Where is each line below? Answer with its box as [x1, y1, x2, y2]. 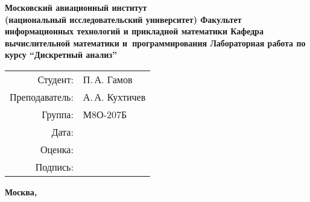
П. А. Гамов [83, 72, 133, 86]
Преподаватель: [10, 89, 74, 104]
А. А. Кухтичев [83, 89, 146, 104]
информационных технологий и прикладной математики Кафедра [5, 25, 264, 37]
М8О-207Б [83, 107, 127, 121]
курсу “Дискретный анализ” [5, 48, 118, 61]
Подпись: [35, 159, 74, 174]
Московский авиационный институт [5, 1, 147, 13]
